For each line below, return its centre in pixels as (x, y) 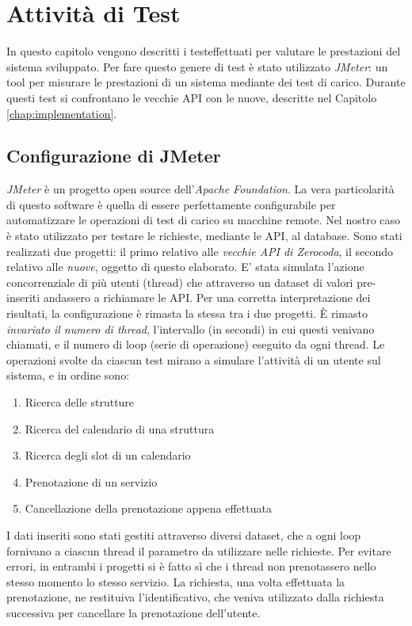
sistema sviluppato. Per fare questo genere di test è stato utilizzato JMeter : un (197, 66)
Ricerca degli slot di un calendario (108, 455)
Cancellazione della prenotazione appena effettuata (148, 508)
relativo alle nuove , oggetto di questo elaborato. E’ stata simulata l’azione (185, 267)
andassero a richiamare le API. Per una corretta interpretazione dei (207, 298)
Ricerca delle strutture (80, 402)
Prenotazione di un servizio (91, 481)
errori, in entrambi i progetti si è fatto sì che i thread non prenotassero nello (191, 566)
